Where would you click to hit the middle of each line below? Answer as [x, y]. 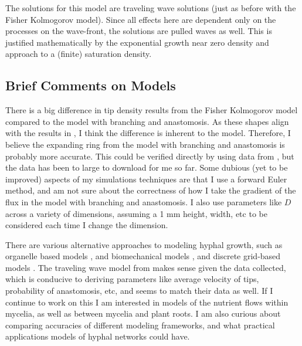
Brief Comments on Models [91, 85]
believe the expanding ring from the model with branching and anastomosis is [145, 144]
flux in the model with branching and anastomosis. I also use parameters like [144, 201]
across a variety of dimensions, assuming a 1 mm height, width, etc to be [136, 213]
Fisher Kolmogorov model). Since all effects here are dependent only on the [141, 19]
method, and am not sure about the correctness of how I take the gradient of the [151, 190]
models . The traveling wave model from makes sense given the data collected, [146, 267]
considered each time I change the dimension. [87, 225]
